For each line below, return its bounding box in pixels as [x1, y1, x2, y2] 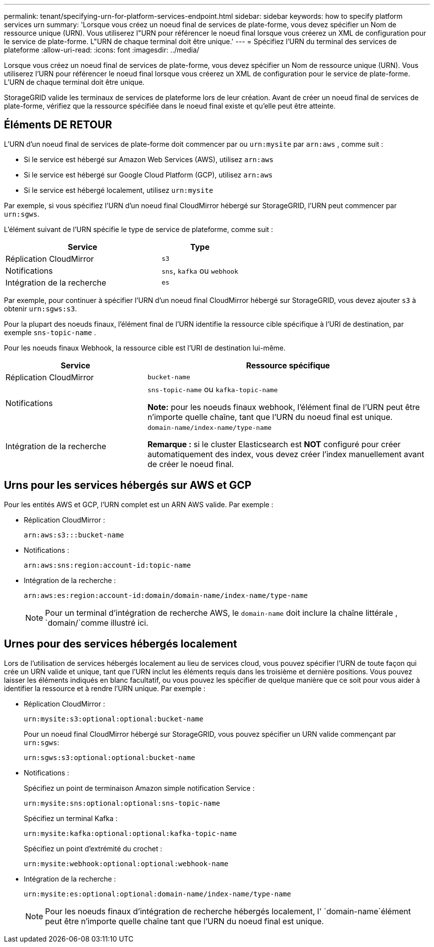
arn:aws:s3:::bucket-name [24, 531, 124, 539]
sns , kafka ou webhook [162, 265, 238, 276]
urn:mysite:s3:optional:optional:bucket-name [24, 714, 204, 723]
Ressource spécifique [246, 360, 330, 370]
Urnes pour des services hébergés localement [4, 638, 237, 651]
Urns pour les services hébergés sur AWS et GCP [4, 479, 252, 492]
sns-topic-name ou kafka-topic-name [147, 384, 278, 394]
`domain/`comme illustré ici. [45, 617, 149, 628]
